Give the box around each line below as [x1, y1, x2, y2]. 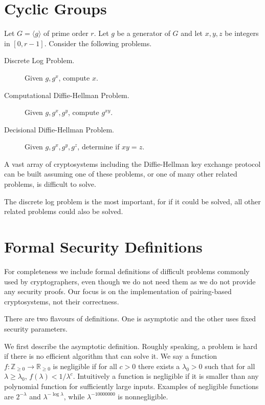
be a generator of [117, 28, 170, 38]
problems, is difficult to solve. [4, 179, 96, 189]
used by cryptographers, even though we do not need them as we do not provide [4, 276, 256, 286]
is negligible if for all [53, 360, 117, 371]
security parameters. [4, 323, 68, 334]
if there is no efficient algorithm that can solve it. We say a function [4, 351, 217, 361]
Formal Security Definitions [4, 236, 203, 257]
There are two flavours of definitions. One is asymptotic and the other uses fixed [4, 313, 256, 324]
